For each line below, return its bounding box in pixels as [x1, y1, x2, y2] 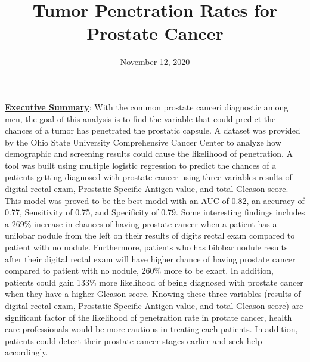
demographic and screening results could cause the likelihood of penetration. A [5, 147, 293, 160]
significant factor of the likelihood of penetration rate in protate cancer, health [5, 311, 292, 323]
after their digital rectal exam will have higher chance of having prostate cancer [5, 252, 296, 265]
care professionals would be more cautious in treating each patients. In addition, [5, 323, 298, 335]
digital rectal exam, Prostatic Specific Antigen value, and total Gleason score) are [5, 299, 303, 311]
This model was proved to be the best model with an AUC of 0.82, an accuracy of [5, 194, 305, 206]
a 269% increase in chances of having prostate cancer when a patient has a [5, 217, 277, 230]
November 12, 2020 [120, 55, 190, 68]
